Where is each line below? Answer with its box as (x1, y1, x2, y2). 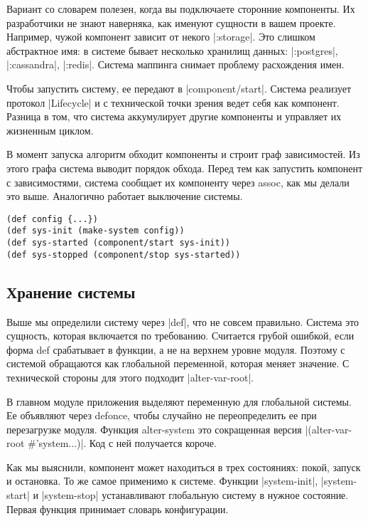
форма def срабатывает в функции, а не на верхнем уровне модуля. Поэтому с (6, 342, 345, 357)
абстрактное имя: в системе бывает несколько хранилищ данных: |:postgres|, (6, 43, 338, 58)
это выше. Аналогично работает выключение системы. (6, 189, 243, 204)
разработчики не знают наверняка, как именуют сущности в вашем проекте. (6, 15, 336, 30)
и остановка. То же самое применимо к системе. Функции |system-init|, (6, 473, 318, 488)
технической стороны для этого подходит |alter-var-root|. (6, 369, 254, 384)
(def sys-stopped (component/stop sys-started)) (6, 249, 241, 260)
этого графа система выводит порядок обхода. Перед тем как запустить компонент (6, 160, 363, 175)
